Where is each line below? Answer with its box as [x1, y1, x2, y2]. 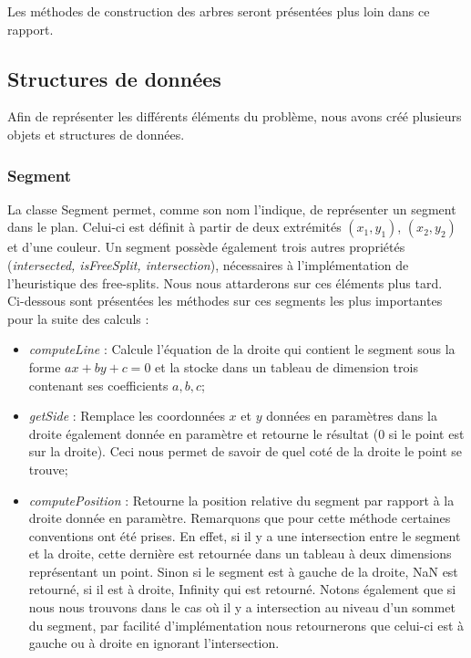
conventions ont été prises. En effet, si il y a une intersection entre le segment [28, 526, 461, 545]
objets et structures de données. [7, 124, 185, 143]
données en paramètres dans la [266, 406, 437, 425]
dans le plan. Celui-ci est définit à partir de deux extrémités [7, 217, 342, 236]
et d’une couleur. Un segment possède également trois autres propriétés [7, 237, 405, 256]
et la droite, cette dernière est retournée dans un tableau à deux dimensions [28, 544, 452, 563]
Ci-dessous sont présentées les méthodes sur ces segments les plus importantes [7, 291, 443, 310]
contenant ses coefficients [28, 375, 169, 394]
